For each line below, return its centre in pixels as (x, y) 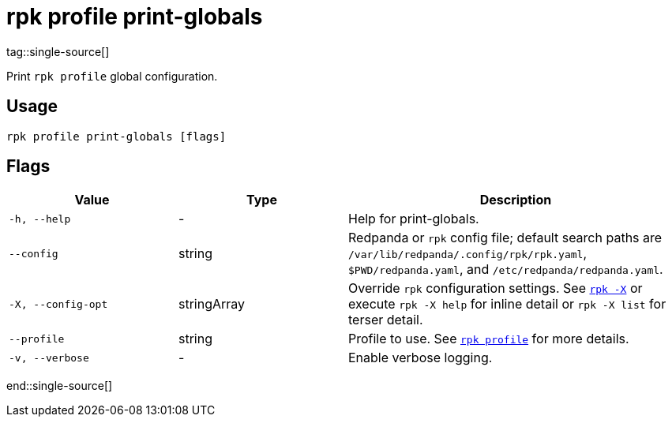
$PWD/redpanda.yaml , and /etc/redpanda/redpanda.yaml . (506, 270)
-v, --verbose (49, 357)
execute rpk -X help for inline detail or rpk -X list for (507, 304)
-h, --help (40, 219)
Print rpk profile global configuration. (112, 76)
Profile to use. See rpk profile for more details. (489, 339)
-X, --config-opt (58, 304)
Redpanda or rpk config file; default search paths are (505, 238)
